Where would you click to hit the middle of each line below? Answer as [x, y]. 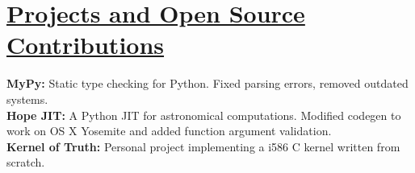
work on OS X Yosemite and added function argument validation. [169, 131]
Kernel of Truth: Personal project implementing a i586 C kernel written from [203, 146]
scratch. [26, 162]
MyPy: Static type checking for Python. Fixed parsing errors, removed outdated [207, 83]
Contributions [86, 45]
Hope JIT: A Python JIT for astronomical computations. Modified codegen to [204, 115]
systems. [27, 99]
